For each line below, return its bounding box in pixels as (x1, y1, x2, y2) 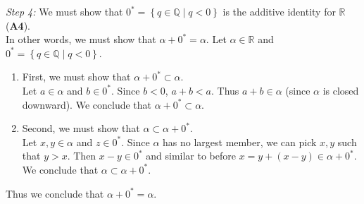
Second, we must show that (22, 121, 140, 136)
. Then (67, 148, 96, 163)
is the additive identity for (222, 4, 336, 18)
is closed (322, 83, 359, 97)
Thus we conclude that (6, 186, 104, 200)
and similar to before (146, 148, 236, 163)
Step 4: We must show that (6, 4, 123, 18)
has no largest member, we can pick (163, 134, 317, 149)
